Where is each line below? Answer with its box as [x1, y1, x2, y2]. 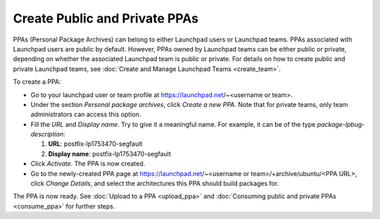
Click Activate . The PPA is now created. [30, 159, 146, 168]
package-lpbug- [317, 120, 365, 128]
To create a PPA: [13, 77, 61, 86]
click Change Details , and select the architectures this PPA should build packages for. [30, 180, 279, 188]
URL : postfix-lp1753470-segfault [48, 139, 143, 148]
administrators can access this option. [30, 110, 141, 119]
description [30, 130, 64, 139]
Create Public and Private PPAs [13, 11, 198, 26]
